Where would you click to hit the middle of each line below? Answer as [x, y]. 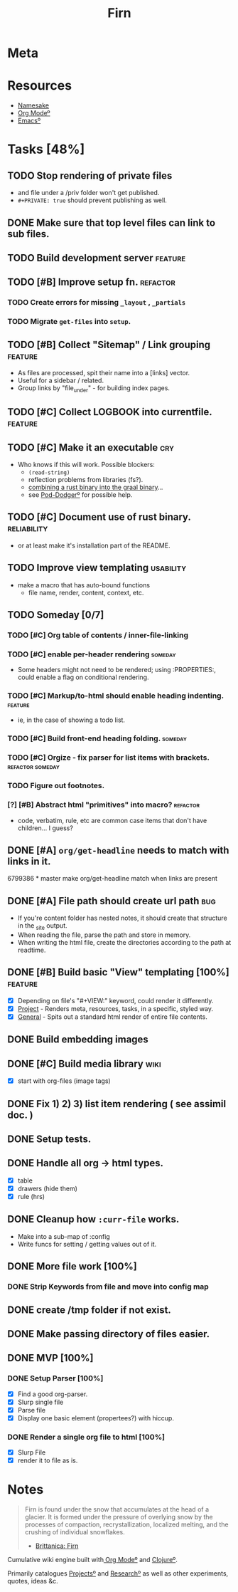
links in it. [29, 861]
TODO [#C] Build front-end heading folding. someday [97, 738]
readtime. [32, 950]
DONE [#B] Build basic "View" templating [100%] [118, 972]
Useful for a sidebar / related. [61, 380]
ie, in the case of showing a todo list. [71, 720]
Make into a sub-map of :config [64, 1236]
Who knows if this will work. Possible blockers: [86, 464]
